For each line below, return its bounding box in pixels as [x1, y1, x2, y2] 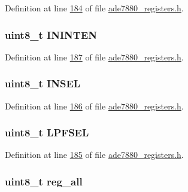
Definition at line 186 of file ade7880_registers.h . [5, 99, 184, 112]
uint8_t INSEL [5, 76, 81, 91]
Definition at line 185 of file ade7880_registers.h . [5, 148, 184, 161]
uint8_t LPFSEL [5, 125, 89, 140]
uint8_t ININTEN [5, 27, 98, 42]
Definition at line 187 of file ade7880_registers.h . [5, 50, 184, 63]
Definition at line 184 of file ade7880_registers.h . [5, 2, 184, 14]
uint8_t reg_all [5, 173, 83, 188]
